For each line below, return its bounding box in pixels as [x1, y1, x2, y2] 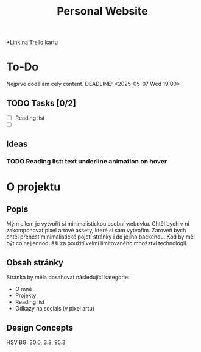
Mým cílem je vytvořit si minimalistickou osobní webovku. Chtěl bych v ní [6, 220, 190, 228]
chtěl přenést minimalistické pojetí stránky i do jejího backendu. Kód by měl [6, 233, 195, 240]
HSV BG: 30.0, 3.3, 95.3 [6, 339, 66, 346]
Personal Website [57, 4, 148, 18]
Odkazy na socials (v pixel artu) [15, 305, 94, 312]
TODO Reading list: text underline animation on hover [6, 157, 167, 166]
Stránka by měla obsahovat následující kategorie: [6, 273, 130, 281]
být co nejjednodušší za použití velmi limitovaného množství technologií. [6, 240, 188, 247]
